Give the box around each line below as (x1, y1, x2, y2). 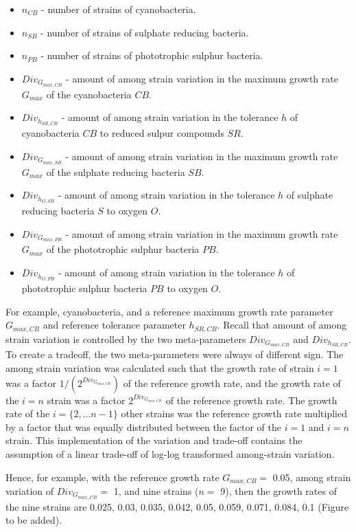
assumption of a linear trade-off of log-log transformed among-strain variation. (5, 446, 335, 461)
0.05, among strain (272, 469, 351, 484)
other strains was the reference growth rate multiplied (121, 406, 347, 421)
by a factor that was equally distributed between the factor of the (5, 419, 281, 434)
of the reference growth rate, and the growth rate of (123, 375, 341, 390)
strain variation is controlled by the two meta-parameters (5, 331, 246, 346)
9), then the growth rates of (220, 484, 337, 498)
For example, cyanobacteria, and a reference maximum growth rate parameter (5, 304, 333, 318)
